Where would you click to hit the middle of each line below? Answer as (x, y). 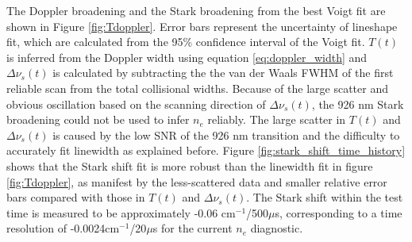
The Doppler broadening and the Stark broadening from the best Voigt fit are (196, 10)
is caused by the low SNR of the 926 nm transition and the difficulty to (226, 134)
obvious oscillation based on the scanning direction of (136, 104)
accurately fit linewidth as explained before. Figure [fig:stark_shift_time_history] (206, 150)
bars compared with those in (76, 197)
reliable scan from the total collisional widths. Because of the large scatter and (197, 88)
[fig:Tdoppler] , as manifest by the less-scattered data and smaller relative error (197, 181)
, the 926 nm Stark (358, 104)
